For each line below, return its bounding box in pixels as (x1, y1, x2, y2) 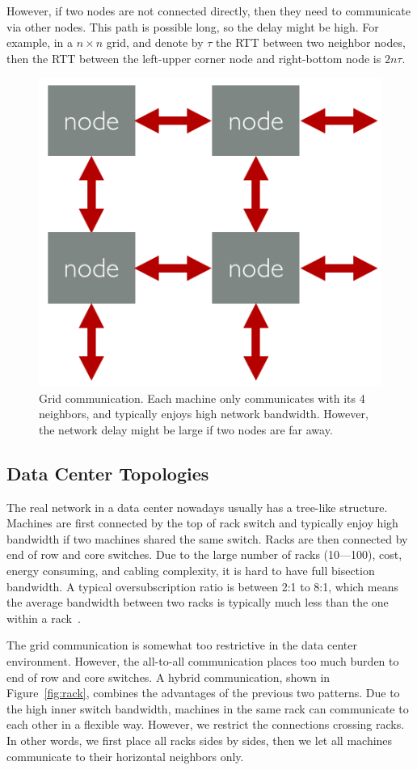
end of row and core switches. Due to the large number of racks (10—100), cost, (6, 546, 402, 563)
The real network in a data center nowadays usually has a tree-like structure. (6, 498, 388, 515)
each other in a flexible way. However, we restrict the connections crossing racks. (6, 716, 405, 733)
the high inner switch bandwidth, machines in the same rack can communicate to (6, 700, 409, 717)
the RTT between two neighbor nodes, (216, 34, 406, 51)
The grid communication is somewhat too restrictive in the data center (6, 637, 357, 654)
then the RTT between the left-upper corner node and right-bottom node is (6, 49, 381, 66)
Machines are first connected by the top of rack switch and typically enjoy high (6, 514, 398, 531)
